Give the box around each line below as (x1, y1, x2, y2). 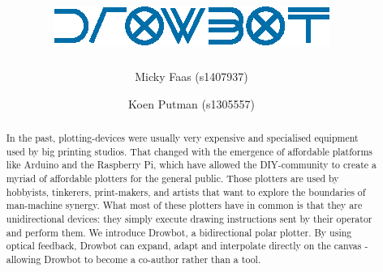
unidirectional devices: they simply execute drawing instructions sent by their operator (6, 212, 372, 226)
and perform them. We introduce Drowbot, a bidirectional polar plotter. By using (6, 225, 352, 239)
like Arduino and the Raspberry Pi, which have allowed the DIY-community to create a (6, 158, 377, 172)
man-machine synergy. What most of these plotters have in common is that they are (6, 198, 363, 212)
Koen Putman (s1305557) (128, 95, 255, 112)
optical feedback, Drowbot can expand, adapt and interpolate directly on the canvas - (6, 239, 368, 253)
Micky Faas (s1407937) (135, 68, 248, 85)
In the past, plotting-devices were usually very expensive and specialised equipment (6, 131, 359, 145)
